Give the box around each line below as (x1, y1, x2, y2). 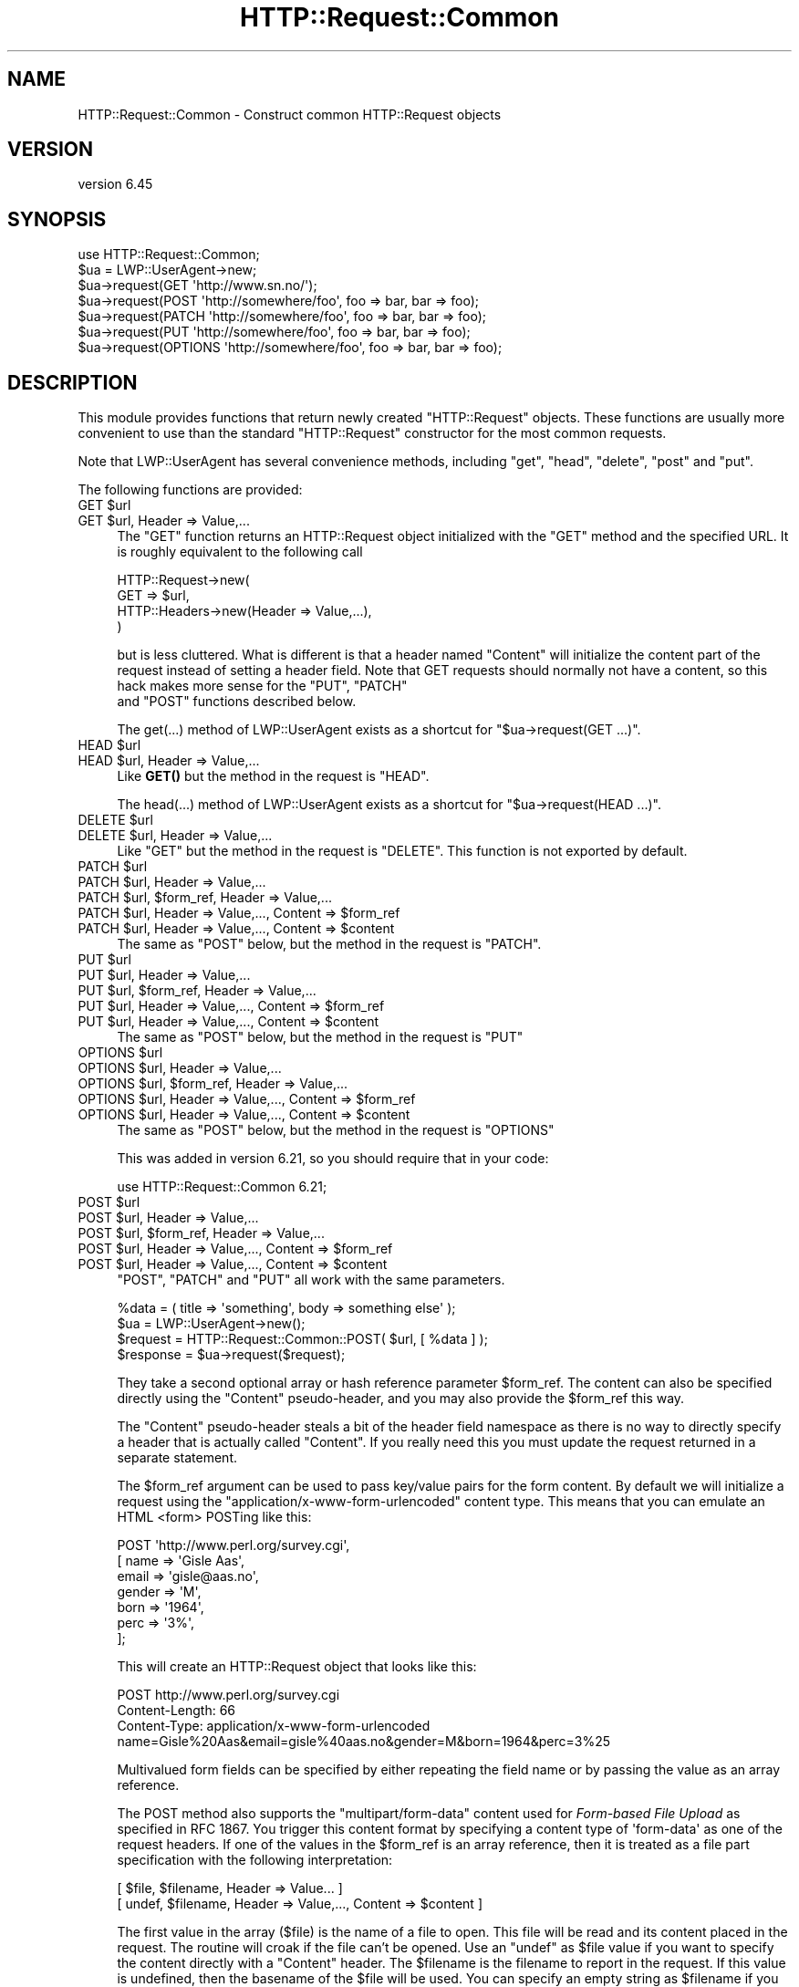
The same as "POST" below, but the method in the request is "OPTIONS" (117, 1122, 555, 1139)
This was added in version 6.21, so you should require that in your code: (117, 1150, 549, 1167)
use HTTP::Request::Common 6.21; (117, 1179, 327, 1195)
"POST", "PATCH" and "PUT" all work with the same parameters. (117, 1272, 505, 1288)
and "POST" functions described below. (117, 693, 357, 710)
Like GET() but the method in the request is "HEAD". (117, 768, 430, 785)
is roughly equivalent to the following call (117, 544, 363, 560)
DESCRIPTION (7, 370, 138, 394)
